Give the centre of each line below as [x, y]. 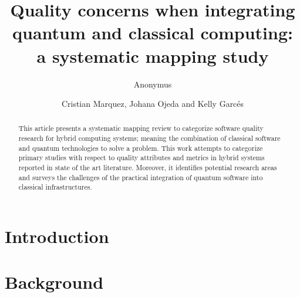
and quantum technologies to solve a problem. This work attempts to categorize [141, 148]
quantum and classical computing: [153, 33]
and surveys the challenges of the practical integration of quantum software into [141, 177]
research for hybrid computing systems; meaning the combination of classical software [149, 138]
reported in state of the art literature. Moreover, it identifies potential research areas [148, 168]
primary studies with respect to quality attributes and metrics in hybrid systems [141, 158]
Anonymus [153, 84]
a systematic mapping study [153, 55]
